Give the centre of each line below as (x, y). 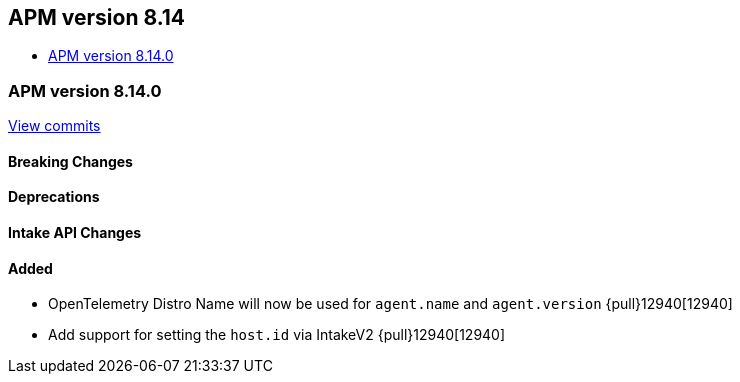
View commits (54, 126)
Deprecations (54, 197)
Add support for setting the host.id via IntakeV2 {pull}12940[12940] (277, 335)
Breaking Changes (70, 161)
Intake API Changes (75, 232)
